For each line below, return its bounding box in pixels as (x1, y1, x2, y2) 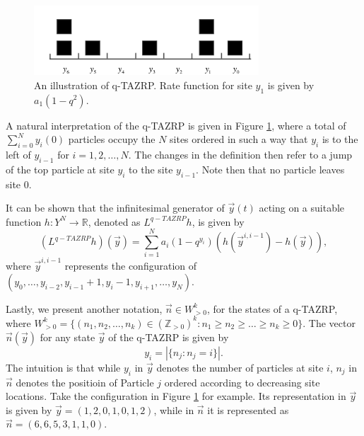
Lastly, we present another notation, (6, 301, 163, 316)
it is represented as (207, 402, 289, 417)
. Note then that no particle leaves (196, 161, 345, 176)
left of (6, 147, 31, 161)
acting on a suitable (259, 200, 345, 215)
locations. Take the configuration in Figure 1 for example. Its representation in (6, 389, 346, 403)
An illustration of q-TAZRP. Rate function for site (34, 77, 252, 92)
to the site (129, 161, 173, 176)
